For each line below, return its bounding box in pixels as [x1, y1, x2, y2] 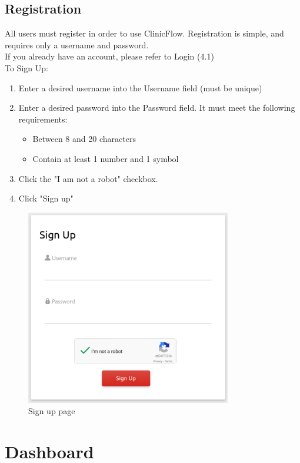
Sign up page [28, 405, 75, 417]
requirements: [18, 113, 68, 125]
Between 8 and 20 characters [32, 133, 136, 145]
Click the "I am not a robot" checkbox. [18, 172, 158, 184]
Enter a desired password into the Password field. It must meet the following [18, 101, 295, 114]
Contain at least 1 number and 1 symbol [32, 152, 179, 164]
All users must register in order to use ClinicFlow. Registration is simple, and [5, 27, 284, 39]
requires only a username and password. [5, 38, 149, 51]
